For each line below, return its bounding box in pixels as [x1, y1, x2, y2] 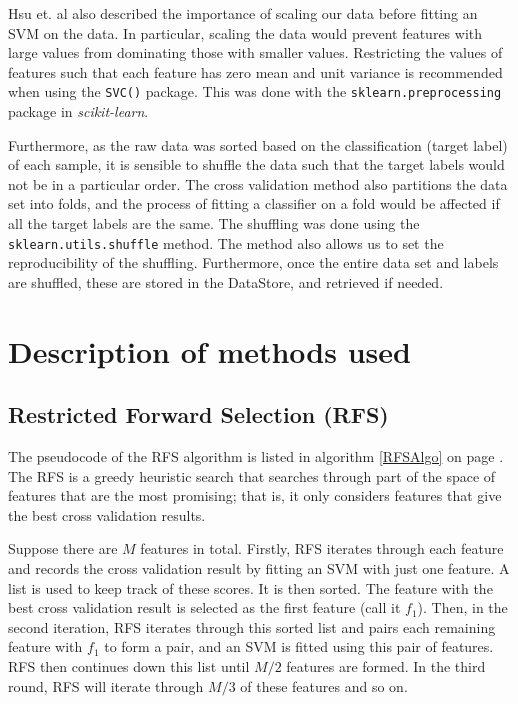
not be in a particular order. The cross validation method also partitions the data [8, 173, 508, 194]
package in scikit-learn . [8, 101, 149, 122]
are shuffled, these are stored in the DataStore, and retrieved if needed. [8, 271, 444, 292]
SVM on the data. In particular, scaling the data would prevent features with [8, 22, 483, 43]
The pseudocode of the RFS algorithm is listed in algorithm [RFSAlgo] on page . [8, 446, 504, 467]
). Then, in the [417, 597, 508, 618]
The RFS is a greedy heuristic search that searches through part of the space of [8, 465, 496, 486]
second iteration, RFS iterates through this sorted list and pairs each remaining [8, 616, 496, 637]
